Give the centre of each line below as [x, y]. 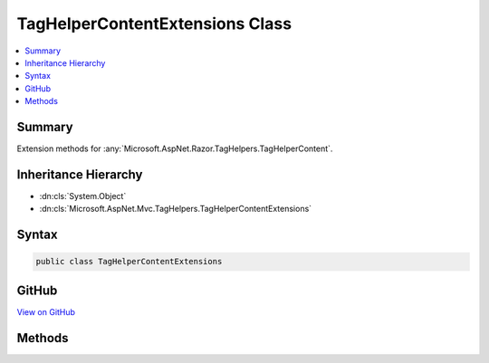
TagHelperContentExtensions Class [154, 24]
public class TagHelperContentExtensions [129, 262]
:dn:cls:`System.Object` [83, 196]
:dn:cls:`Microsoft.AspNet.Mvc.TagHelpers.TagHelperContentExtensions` [176, 209]
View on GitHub [46, 311]
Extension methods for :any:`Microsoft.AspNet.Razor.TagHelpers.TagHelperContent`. [175, 148]
